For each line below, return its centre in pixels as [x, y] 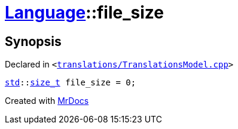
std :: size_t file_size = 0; [71, 83]
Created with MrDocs [47, 101]
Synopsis [33, 41]
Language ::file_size [84, 13]
